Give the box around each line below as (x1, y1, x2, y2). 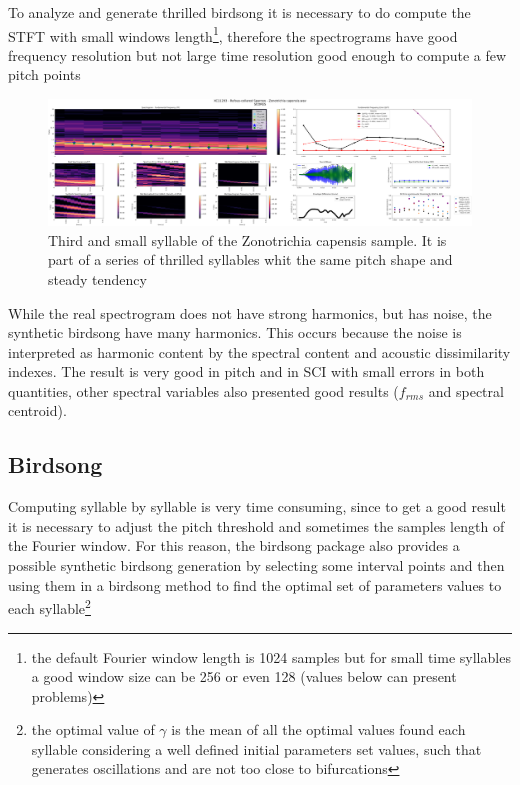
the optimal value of (31, 719, 155, 740)
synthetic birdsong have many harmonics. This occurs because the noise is (8, 322, 462, 343)
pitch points (8, 64, 81, 85)
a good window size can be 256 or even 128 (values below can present (31, 666, 457, 687)
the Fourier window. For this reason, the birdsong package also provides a (8, 535, 460, 556)
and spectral (428, 380, 504, 401)
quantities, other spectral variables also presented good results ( (8, 380, 399, 401)
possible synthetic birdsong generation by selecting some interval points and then (8, 555, 505, 576)
